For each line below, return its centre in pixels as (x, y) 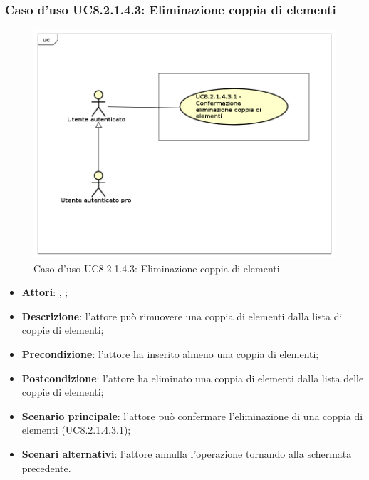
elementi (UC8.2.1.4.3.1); (76, 430)
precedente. (46, 468)
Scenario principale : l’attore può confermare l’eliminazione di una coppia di (192, 415)
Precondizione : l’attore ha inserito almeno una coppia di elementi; (170, 354)
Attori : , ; (45, 292)
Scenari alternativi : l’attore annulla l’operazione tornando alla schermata (187, 454)
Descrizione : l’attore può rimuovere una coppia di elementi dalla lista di (182, 316)
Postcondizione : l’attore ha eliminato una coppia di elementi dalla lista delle (193, 378)
